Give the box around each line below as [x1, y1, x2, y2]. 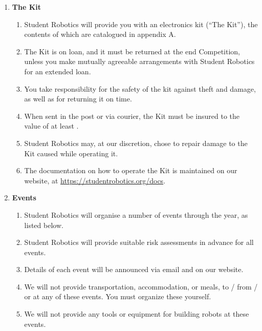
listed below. [24, 219, 63, 230]
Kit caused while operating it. [24, 148, 118, 158]
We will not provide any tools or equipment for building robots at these [24, 308, 249, 319]
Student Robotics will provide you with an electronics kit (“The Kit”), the [24, 18, 258, 29]
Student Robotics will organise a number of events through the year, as [24, 209, 248, 220]
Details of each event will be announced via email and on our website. [24, 264, 244, 275]
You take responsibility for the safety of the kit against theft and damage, [24, 83, 256, 94]
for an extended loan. [24, 66, 91, 76]
